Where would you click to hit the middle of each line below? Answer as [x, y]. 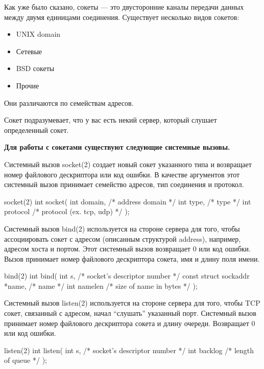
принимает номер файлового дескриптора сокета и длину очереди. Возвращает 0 [130, 323]
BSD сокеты [35, 68]
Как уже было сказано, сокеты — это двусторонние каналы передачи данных [124, 7]
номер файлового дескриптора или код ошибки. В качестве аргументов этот [122, 174]
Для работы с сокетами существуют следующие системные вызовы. [117, 147]
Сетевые [29, 51]
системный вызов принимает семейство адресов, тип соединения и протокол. [124, 184]
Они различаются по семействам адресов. [69, 102]
